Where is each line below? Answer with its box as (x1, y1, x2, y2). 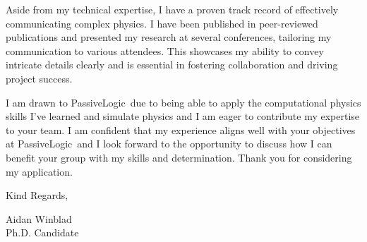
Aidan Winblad (6, 211, 72, 226)
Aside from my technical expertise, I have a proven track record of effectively (6, 2, 339, 16)
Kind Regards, (6, 188, 68, 202)
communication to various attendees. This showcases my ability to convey (6, 43, 324, 58)
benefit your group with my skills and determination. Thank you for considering (6, 150, 352, 164)
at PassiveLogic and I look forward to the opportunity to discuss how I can (6, 136, 332, 151)
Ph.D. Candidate (6, 225, 79, 240)
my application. (6, 164, 73, 179)
